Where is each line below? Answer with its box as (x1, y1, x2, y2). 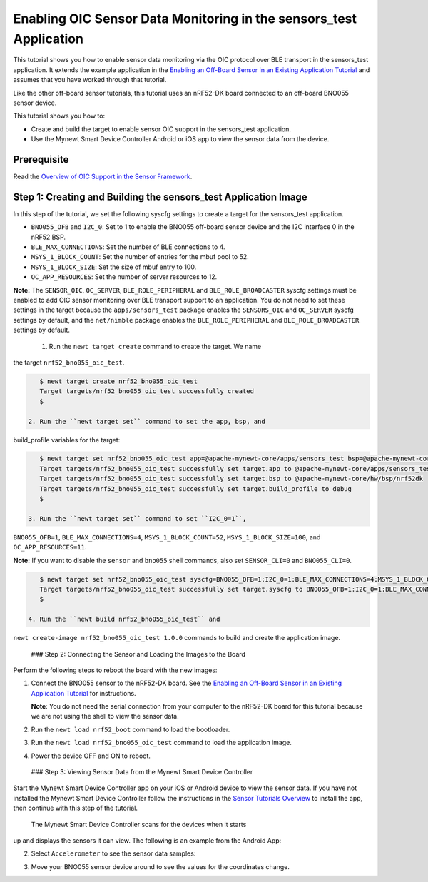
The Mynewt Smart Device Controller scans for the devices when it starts (31, 820, 247, 828)
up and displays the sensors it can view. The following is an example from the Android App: (13, 836, 282, 845)
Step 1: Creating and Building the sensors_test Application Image (13, 191, 307, 203)
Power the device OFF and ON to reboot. (31, 751, 151, 760)
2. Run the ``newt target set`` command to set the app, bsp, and (28, 417, 265, 425)
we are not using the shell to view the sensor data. (31, 712, 179, 721)
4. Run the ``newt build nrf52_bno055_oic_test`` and (28, 615, 220, 624)
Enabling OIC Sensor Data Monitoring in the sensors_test (13, 11, 357, 26)
